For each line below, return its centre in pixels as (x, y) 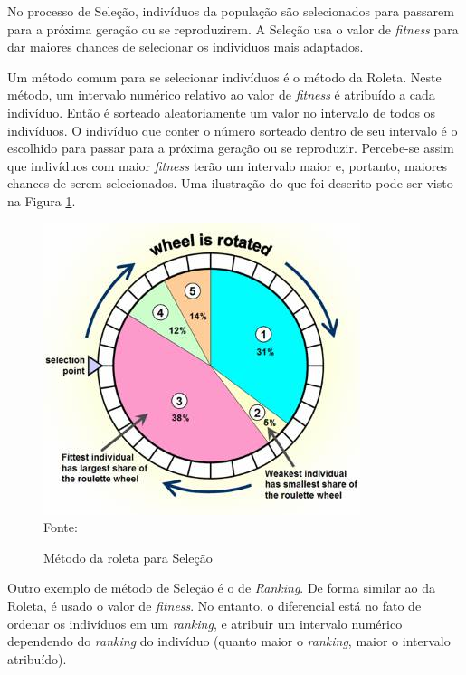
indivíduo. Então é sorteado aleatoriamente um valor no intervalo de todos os (222, 112)
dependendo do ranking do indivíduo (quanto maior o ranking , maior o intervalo (229, 641)
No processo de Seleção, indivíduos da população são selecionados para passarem (231, 11)
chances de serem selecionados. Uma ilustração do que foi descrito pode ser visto (230, 183)
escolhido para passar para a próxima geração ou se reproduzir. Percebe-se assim (231, 148)
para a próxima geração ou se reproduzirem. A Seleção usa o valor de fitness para (233, 29)
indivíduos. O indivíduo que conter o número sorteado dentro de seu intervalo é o (233, 130)
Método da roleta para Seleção (128, 557)
